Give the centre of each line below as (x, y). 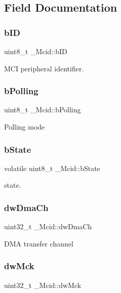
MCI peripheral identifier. (44, 68)
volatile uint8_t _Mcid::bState (52, 168)
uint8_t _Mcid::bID (36, 51)
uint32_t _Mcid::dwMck (43, 285)
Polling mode (25, 127)
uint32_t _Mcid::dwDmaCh (48, 226)
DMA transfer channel (39, 243)
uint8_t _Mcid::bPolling (43, 110)
